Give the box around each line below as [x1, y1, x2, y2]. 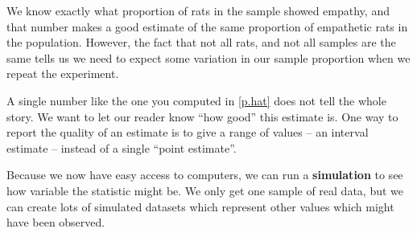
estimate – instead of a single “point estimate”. [6, 139, 237, 156]
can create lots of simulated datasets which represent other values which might [6, 198, 394, 215]
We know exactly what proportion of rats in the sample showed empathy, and [6, 2, 390, 18]
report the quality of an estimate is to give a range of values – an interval [6, 124, 369, 141]
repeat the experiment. [6, 65, 119, 82]
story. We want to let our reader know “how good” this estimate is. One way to [6, 108, 398, 125]
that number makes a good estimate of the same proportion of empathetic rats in [6, 18, 408, 35]
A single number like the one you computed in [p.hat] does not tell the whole [6, 92, 386, 108]
